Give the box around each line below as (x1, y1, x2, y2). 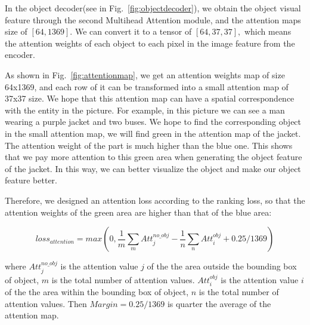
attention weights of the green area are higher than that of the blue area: (5, 206, 272, 218)
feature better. (5, 174, 57, 186)
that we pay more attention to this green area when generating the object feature (5, 151, 302, 163)
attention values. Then (5, 297, 87, 309)
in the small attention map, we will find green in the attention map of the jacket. (5, 127, 301, 139)
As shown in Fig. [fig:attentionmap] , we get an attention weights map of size (5, 68, 285, 81)
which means (244, 25, 292, 38)
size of (5, 25, 27, 38)
